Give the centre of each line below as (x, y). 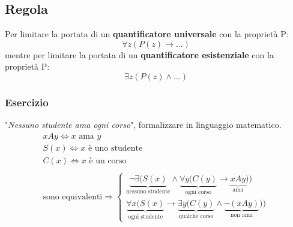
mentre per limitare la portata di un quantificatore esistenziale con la (139, 54)
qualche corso (196, 216)
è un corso (108, 161)
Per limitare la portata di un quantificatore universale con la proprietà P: (147, 34)
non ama (241, 215)
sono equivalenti (73, 197)
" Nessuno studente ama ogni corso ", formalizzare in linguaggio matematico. (143, 125)
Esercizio (27, 102)
